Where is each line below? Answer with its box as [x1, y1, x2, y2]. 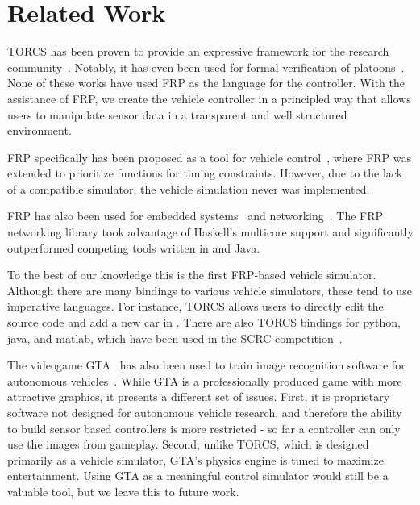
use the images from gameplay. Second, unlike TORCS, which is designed [7, 436, 369, 453]
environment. [7, 122, 72, 139]
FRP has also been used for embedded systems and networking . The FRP [7, 207, 384, 224]
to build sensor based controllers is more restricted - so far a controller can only [7, 419, 401, 436]
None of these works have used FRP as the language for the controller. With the [7, 74, 405, 91]
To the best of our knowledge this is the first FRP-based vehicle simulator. [7, 266, 376, 283]
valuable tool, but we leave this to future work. [7, 482, 239, 499]
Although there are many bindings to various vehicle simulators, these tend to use [7, 282, 412, 298]
